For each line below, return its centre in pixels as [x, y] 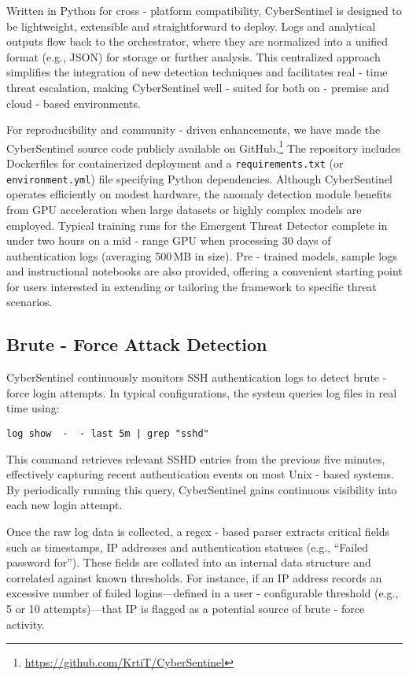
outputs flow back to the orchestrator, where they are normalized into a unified [197, 41]
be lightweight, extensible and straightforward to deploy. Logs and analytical [191, 26]
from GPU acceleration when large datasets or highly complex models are [184, 209]
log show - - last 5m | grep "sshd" [108, 434]
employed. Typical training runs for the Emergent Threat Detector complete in [197, 225]
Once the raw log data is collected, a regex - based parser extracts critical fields [198, 532]
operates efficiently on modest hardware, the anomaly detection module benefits [199, 194]
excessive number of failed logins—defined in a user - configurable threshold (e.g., [203, 593]
